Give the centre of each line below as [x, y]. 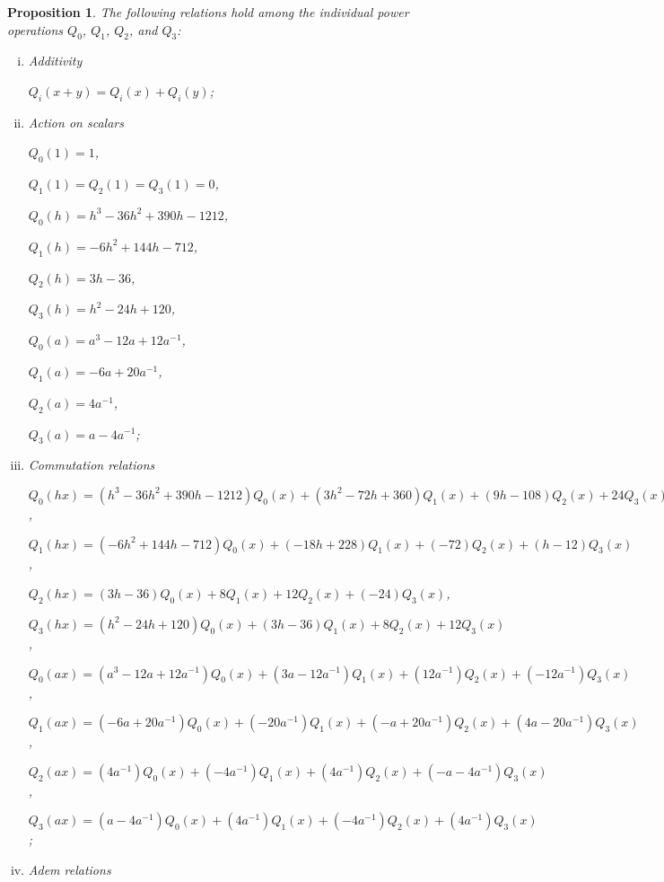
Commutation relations [92, 465]
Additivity [55, 61]
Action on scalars [76, 122]
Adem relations [70, 869]
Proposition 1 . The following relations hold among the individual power [208, 12]
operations [35, 29]
